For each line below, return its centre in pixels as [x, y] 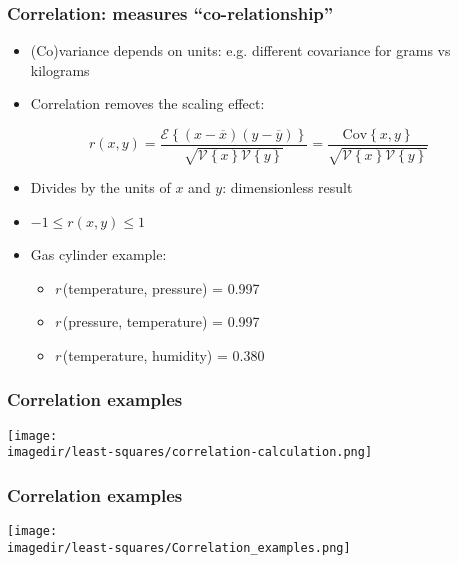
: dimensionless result [287, 187]
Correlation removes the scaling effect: [147, 103]
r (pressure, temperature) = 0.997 [157, 321]
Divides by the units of [100, 187]
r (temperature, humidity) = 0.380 [159, 354]
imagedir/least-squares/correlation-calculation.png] [190, 452]
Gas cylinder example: [98, 254]
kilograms [60, 69]
